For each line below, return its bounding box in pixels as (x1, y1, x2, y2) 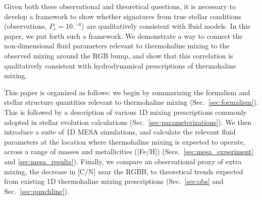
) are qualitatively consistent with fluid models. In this (81, 21, 250, 31)
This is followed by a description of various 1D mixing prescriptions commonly (4, 106, 247, 117)
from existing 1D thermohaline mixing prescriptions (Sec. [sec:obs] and (4, 176, 224, 186)
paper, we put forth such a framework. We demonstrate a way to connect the (4, 30, 243, 41)
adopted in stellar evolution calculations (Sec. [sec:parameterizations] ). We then (4, 116, 251, 127)
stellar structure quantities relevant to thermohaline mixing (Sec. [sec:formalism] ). (4, 97, 258, 107)
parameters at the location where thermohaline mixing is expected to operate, (4, 136, 245, 147)
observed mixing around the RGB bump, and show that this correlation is (4, 50, 233, 60)
